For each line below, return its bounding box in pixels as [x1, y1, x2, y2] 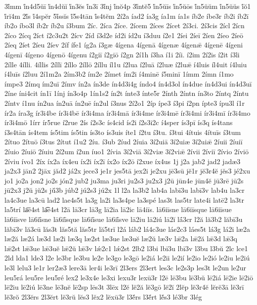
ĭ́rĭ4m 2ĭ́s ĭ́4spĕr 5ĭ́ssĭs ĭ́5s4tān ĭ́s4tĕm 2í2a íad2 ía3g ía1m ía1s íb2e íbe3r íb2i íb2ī [4, 10, 249, 21]
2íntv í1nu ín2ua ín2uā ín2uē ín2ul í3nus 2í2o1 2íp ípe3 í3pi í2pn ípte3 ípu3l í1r [4, 97, 245, 108]
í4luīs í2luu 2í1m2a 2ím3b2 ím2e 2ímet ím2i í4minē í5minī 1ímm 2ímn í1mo [4, 69, 234, 79]
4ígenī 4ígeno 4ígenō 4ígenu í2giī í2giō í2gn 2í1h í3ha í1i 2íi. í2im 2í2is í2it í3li [4, 49, 240, 59]
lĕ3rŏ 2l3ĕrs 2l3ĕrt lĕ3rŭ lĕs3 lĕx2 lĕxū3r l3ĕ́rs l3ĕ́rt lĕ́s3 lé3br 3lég [4, 291, 202, 302]
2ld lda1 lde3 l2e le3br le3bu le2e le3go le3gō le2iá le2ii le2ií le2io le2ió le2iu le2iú [4, 253, 250, 263]
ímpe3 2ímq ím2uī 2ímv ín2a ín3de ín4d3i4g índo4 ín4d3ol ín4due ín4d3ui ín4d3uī [4, 78, 252, 88]
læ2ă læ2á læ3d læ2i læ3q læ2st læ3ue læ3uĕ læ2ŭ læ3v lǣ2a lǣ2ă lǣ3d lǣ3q [4, 233, 237, 244]
